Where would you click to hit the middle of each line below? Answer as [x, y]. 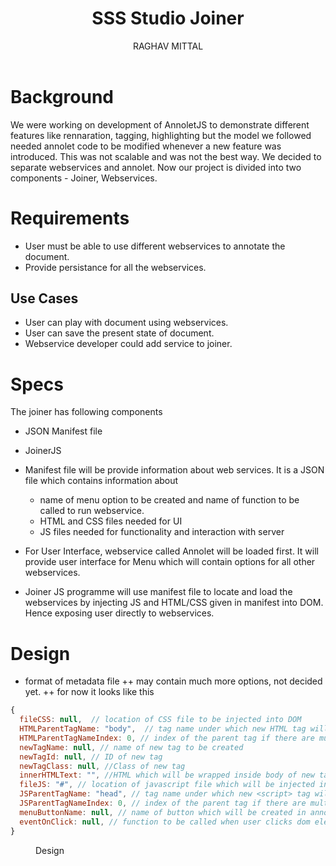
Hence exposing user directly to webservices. [119, 613]
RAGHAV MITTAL [168, 46]
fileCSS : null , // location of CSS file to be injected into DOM [160, 720]
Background [62, 96]
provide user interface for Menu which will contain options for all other [170, 562]
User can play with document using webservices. [126, 323]
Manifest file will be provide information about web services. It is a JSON [174, 470]
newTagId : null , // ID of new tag [91, 757]
